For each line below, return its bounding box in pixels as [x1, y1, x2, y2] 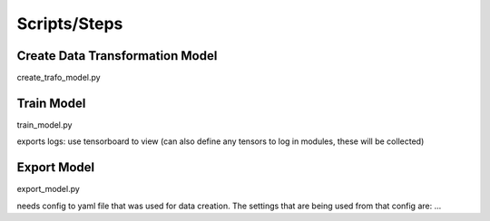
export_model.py [16, 184, 81, 195]
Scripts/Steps [16, 14, 123, 34]
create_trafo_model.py [16, 72, 101, 83]
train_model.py [16, 119, 73, 130]
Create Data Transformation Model [16, 48, 218, 63]
